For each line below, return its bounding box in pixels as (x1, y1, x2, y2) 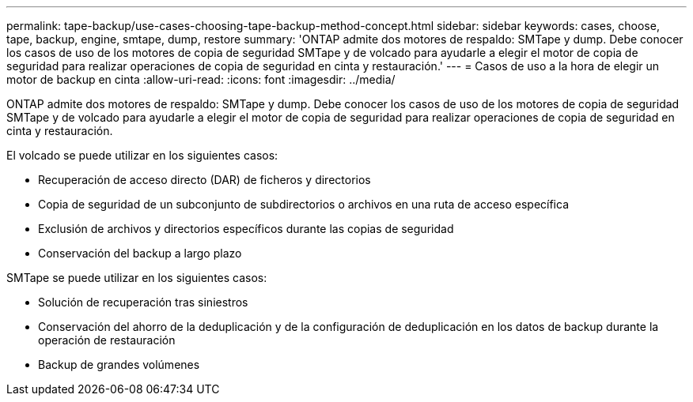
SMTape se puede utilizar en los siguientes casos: (6, 271, 267, 284)
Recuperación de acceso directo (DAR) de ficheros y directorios (38, 173, 371, 186)
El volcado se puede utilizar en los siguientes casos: (6, 148, 278, 162)
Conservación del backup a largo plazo (38, 246, 242, 260)
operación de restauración (38, 333, 176, 347)
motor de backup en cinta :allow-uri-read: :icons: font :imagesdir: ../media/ (6, 73, 396, 86)
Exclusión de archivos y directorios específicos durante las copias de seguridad (38, 222, 454, 235)
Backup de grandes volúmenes (38, 358, 200, 371)
